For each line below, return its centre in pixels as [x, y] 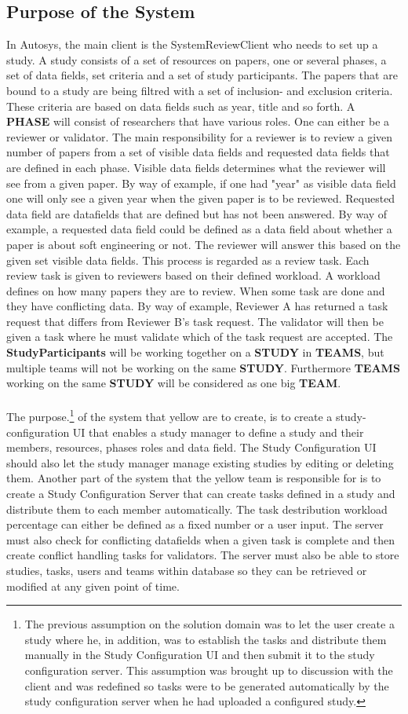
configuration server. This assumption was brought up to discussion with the [209, 670]
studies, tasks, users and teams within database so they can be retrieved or [187, 571]
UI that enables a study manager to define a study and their [218, 432]
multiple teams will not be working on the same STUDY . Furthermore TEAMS [203, 367]
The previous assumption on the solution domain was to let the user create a [209, 624]
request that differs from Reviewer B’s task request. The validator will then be [195, 321]
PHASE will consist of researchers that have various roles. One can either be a [198, 121]
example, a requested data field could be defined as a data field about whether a [199, 229]
